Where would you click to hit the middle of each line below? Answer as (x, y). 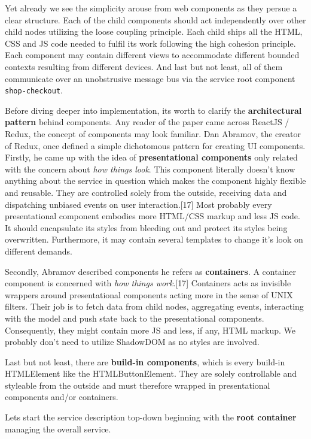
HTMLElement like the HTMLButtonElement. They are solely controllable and (151, 373)
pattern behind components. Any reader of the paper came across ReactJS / (147, 122)
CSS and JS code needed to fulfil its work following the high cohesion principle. (150, 43)
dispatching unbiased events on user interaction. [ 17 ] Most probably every (138, 204)
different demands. (39, 251)
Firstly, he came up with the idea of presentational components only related (151, 157)
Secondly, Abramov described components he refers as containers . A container (151, 271)
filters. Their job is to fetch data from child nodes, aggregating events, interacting (154, 306)
